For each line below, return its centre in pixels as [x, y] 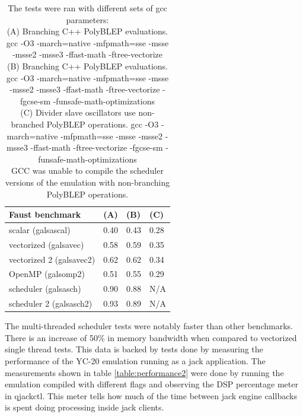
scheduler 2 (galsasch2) [51, 303]
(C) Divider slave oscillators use [78, 112]
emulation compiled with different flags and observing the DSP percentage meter [151, 384]
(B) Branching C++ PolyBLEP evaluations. [87, 66]
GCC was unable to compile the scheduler [87, 171]
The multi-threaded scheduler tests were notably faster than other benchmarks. [149, 326]
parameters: [87, 19]
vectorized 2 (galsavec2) [52, 259]
